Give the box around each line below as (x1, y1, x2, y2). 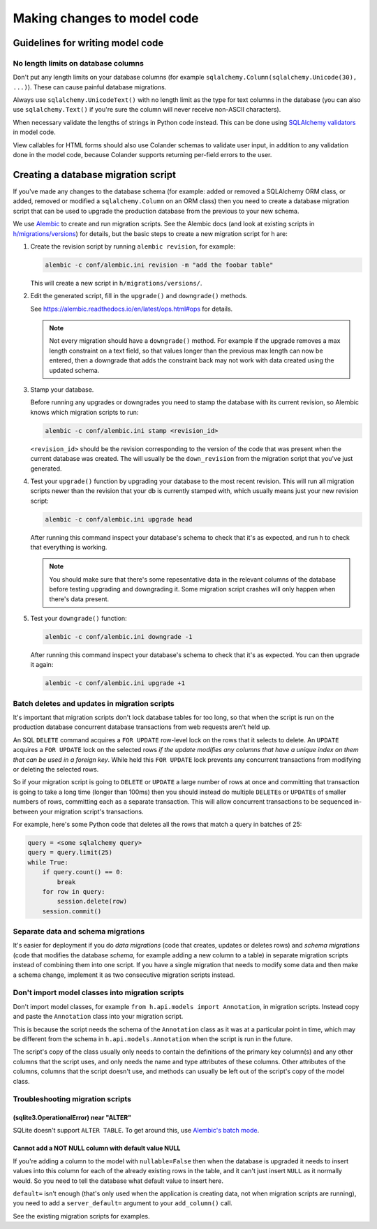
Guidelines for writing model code (13, 37, 164, 49)
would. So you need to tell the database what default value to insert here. (13, 1177, 223, 1185)
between (13, 807, 38, 816)
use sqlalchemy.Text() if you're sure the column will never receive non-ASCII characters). (13, 105, 281, 114)
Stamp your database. (30, 385, 94, 394)
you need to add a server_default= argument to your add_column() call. (13, 1199, 233, 1207)
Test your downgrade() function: (30, 614, 127, 623)
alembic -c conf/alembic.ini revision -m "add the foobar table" (45, 260, 274, 269)
